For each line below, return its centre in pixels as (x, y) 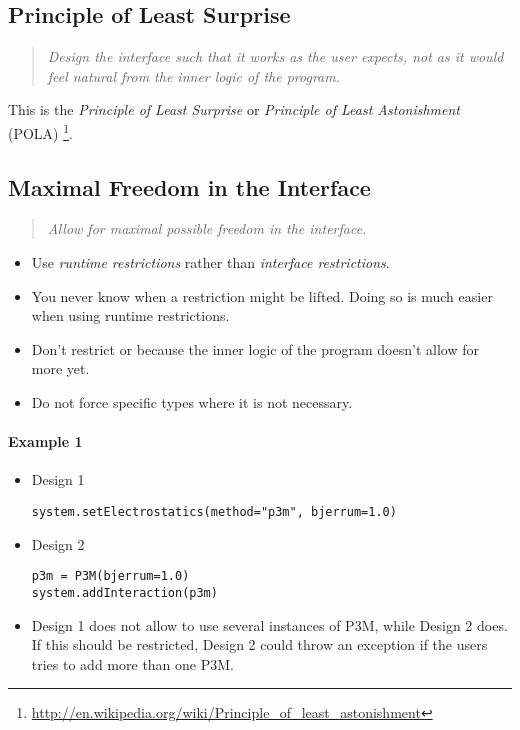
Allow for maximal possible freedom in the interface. (207, 228)
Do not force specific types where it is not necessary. (192, 402)
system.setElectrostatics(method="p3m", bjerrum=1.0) (214, 511)
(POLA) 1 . (40, 131)
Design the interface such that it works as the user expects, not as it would (275, 56)
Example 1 (45, 441)
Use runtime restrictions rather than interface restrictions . (210, 262)
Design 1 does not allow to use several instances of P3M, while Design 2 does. (269, 624)
